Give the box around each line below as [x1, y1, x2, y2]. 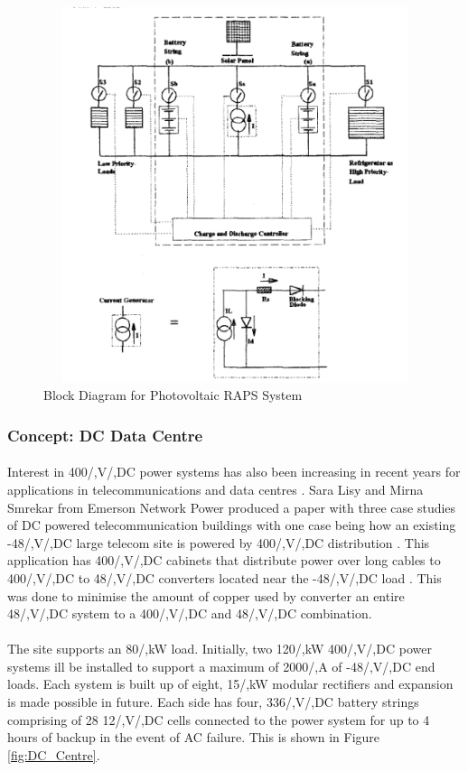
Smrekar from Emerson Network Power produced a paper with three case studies [7, 497, 456, 516]
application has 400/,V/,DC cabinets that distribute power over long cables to [7, 551, 441, 570]
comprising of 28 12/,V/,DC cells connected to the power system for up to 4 [7, 710, 430, 729]
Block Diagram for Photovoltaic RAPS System [43, 385, 303, 404]
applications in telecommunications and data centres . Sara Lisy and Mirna [7, 479, 424, 498]
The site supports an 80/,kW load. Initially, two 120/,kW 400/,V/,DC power [7, 639, 432, 658]
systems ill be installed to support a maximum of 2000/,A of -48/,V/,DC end [7, 656, 435, 675]
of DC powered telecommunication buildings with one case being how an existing [7, 516, 456, 534]
